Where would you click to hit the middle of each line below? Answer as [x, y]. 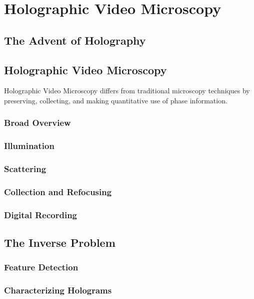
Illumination [29, 146]
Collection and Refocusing [58, 192]
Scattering [25, 169]
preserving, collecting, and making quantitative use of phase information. [116, 100]
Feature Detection [41, 267]
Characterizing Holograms [58, 290]
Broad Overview [37, 123]
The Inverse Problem [60, 243]
